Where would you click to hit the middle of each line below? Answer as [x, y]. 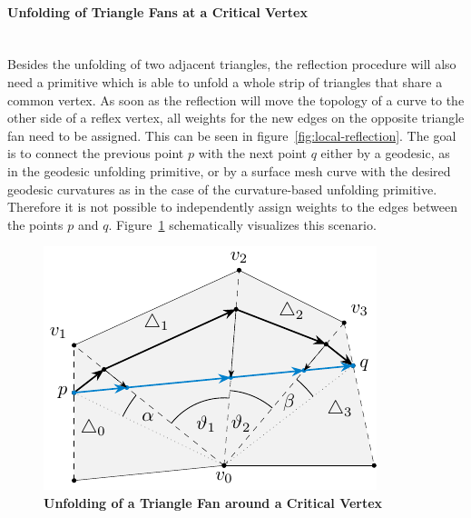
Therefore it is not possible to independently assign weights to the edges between [233, 207]
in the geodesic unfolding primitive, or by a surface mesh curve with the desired [229, 170]
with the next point [253, 153]
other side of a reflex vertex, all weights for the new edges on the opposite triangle [236, 118]
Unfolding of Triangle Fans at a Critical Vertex [158, 11]
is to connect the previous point [96, 153]
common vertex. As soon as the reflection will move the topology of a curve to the [236, 100]
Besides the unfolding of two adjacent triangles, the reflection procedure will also [232, 64]
